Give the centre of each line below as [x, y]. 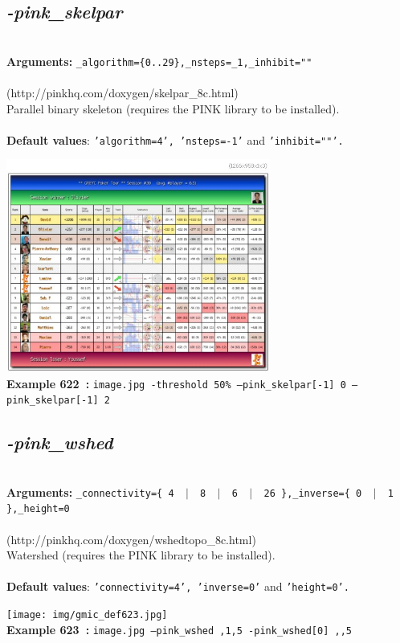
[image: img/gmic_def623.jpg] [87, 615]
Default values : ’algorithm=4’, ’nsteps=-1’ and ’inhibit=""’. [175, 139]
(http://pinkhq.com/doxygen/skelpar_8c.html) [122, 93]
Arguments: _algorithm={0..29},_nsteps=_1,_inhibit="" [159, 61]
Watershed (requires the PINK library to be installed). [141, 555]
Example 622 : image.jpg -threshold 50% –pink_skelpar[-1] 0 [176, 383]
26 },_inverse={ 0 [313, 493]
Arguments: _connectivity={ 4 [90, 491]
